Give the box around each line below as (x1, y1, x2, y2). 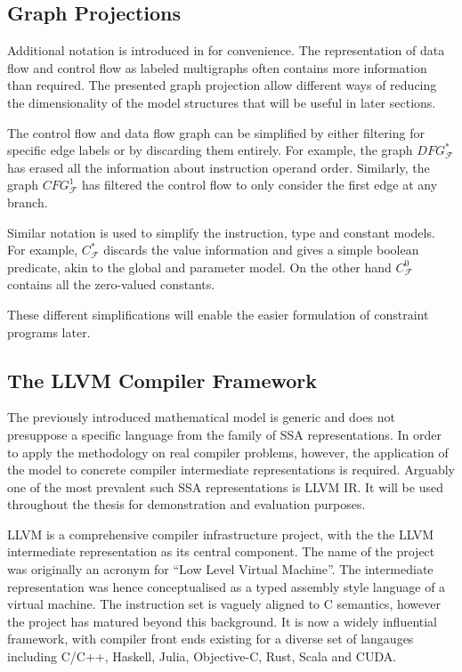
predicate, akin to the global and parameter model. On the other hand (7, 257, 392, 276)
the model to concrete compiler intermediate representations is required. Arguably (7, 460, 455, 479)
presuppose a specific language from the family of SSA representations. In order (7, 425, 442, 443)
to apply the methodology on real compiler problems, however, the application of (7, 442, 449, 461)
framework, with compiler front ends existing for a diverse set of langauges (7, 629, 414, 648)
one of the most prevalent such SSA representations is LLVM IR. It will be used (7, 477, 443, 496)
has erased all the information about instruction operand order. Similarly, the (7, 158, 430, 176)
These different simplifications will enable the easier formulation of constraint (7, 304, 429, 323)
